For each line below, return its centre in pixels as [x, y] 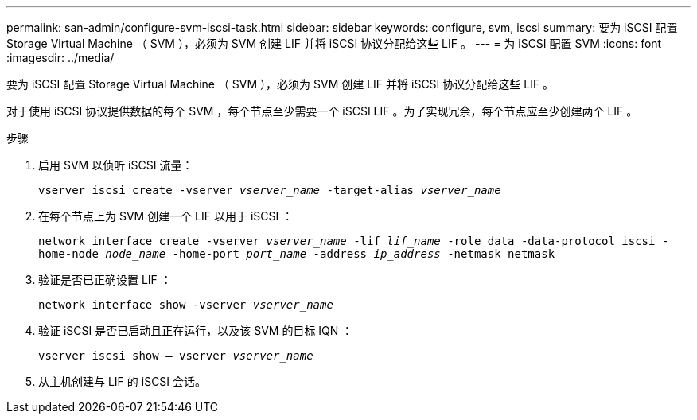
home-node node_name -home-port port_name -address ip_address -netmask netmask [297, 254]
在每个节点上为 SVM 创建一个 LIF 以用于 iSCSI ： [166, 216]
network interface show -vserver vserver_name [186, 305]
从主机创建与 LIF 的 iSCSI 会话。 [123, 381]
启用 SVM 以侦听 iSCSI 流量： [116, 165]
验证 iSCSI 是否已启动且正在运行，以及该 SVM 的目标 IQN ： [196, 331]
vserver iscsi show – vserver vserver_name [176, 356]
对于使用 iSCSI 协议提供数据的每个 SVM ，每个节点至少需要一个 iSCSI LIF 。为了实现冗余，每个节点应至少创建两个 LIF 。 [322, 111]
